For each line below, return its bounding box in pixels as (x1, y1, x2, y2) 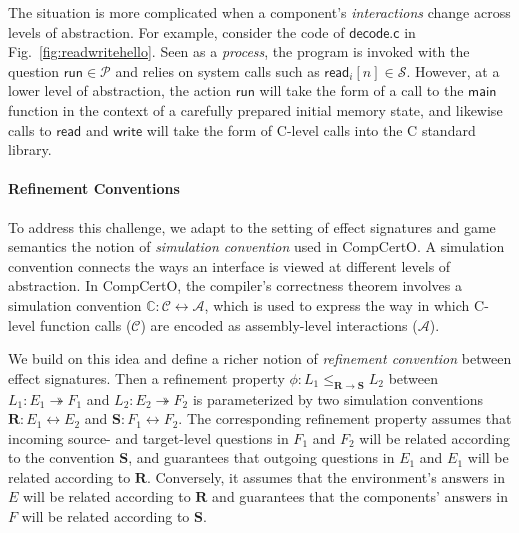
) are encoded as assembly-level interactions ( (140, 314, 418, 335)
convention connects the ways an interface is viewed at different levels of (8, 255, 451, 276)
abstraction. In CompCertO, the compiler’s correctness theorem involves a (8, 275, 463, 296)
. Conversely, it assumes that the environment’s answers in (146, 466, 505, 487)
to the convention (8, 447, 115, 468)
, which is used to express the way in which (204, 294, 470, 315)
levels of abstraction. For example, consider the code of (8, 21, 345, 42)
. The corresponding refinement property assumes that (178, 408, 512, 429)
